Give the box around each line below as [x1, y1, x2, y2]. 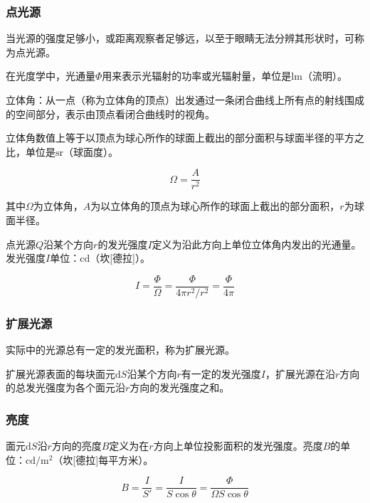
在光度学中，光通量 [6, 68, 95, 83]
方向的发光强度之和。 [129, 380, 230, 395]
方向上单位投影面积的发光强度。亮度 [153, 438, 323, 453]
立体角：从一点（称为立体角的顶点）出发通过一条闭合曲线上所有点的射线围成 [6, 92, 364, 107]
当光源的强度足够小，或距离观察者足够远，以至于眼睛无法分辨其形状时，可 [6, 31, 354, 46]
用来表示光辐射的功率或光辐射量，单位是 [102, 68, 292, 83]
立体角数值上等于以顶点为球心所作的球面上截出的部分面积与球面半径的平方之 [6, 130, 364, 145]
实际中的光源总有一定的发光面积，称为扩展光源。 [6, 342, 235, 357]
